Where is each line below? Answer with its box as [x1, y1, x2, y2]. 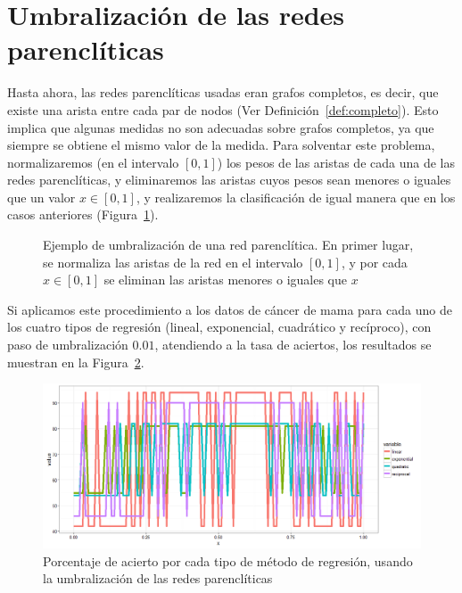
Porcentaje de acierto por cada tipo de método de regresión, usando [43, 551, 413, 570]
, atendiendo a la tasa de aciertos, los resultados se [154, 335, 432, 354]
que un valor [7, 187, 76, 206]
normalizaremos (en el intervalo [7, 152, 179, 171]
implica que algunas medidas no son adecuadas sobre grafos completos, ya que [7, 118, 434, 136]
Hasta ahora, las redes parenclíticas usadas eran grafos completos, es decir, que [7, 83, 439, 102]
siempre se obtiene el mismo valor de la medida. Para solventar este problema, [7, 136, 435, 154]
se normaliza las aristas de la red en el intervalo [43, 252, 303, 271]
